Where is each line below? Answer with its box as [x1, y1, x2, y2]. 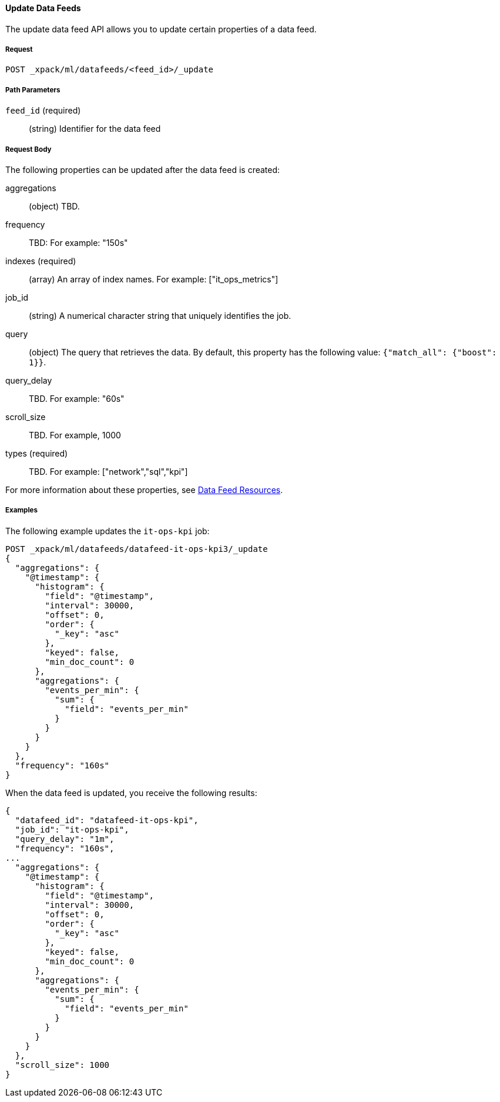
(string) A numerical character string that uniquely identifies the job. [29, 310, 291, 321]
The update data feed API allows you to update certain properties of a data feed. [5, 24, 317, 34]
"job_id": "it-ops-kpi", [15, 824, 129, 834]
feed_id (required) [5, 105, 81, 116]
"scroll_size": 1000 [15, 1060, 110, 1070]
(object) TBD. [29, 201, 80, 211]
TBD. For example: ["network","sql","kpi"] [29, 466, 188, 477]
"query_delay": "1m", [15, 834, 115, 844]
